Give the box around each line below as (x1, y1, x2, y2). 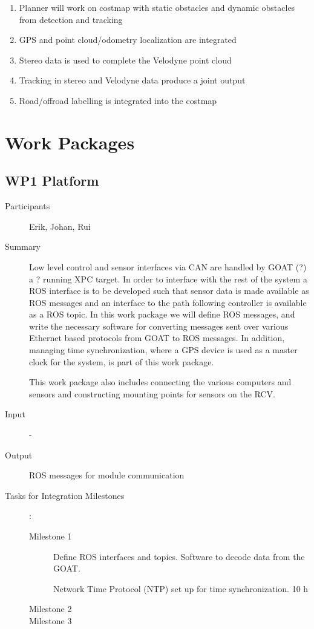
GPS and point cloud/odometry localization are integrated (19, 33, 237, 46)
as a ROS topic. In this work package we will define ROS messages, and (29, 308, 295, 321)
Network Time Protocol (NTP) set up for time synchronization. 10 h (53, 582, 309, 595)
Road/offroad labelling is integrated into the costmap (19, 94, 217, 106)
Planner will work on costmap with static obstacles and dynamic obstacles (19, 1, 295, 13)
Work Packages (5, 129, 135, 154)
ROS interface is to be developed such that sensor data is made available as (29, 284, 309, 297)
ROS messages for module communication (29, 469, 185, 481)
